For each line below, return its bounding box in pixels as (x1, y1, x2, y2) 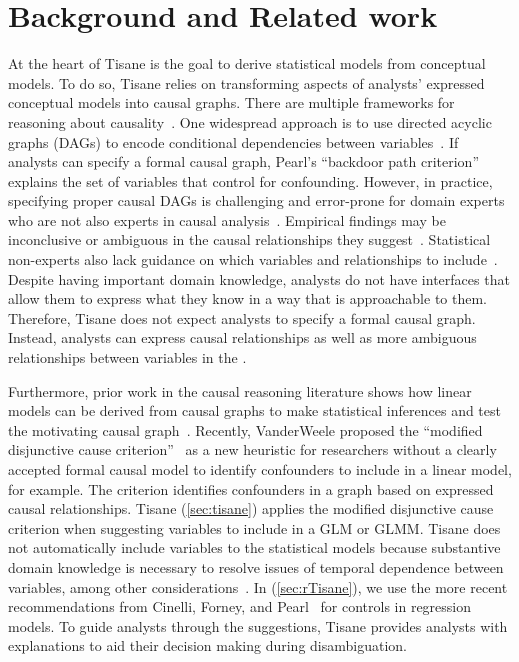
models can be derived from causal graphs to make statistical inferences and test (8, 400, 501, 421)
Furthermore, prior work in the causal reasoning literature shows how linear (8, 380, 472, 401)
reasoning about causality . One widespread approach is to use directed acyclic (8, 111, 492, 132)
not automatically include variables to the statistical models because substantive (8, 537, 501, 558)
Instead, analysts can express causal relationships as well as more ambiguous (8, 327, 477, 348)
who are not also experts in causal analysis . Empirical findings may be (8, 209, 446, 230)
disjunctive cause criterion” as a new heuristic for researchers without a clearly (8, 439, 497, 460)
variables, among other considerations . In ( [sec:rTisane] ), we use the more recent (8, 576, 508, 597)
